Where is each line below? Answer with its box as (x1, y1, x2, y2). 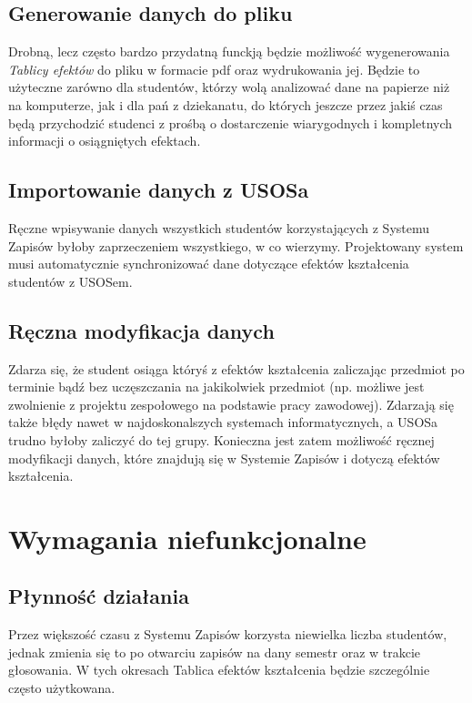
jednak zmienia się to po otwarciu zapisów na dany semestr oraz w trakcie (8, 642, 421, 661)
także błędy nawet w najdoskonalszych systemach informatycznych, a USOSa (8, 413, 438, 432)
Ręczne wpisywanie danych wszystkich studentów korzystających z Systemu (8, 218, 430, 237)
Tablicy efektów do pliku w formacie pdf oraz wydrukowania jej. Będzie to (8, 59, 420, 78)
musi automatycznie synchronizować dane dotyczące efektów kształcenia (8, 254, 409, 273)
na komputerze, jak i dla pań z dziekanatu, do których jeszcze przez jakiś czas (8, 95, 443, 114)
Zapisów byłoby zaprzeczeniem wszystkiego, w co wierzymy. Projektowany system (8, 236, 464, 255)
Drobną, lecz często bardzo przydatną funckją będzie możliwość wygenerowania (8, 42, 450, 61)
